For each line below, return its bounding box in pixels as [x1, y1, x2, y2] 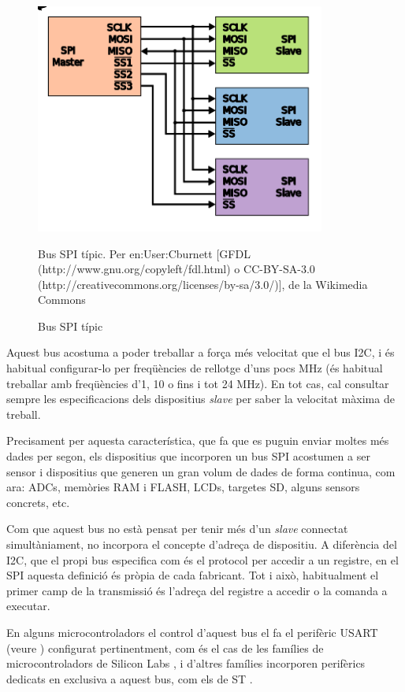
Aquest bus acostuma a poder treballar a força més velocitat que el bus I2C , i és [6, 344, 395, 361]
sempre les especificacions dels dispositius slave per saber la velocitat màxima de [6, 390, 395, 407]
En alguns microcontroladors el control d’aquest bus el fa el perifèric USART [6, 624, 378, 640]
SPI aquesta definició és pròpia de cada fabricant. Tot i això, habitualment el [6, 567, 379, 583]
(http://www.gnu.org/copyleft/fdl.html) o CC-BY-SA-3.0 [38, 261, 315, 277]
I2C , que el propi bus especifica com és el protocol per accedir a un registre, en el [6, 551, 399, 568]
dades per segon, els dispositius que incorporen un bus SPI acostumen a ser [6, 448, 370, 464]
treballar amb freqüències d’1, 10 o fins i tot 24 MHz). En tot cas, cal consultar [6, 375, 389, 391]
